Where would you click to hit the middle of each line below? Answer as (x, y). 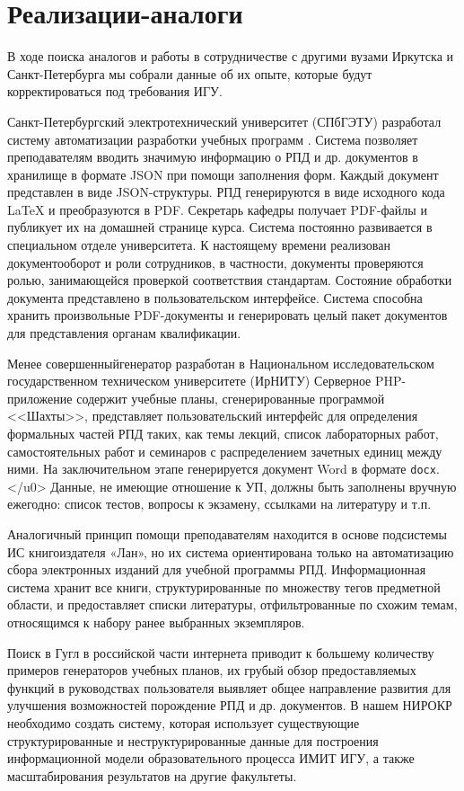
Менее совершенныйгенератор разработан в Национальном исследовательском (221, 363)
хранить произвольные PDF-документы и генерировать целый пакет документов (228, 315)
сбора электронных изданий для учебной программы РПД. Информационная (217, 569)
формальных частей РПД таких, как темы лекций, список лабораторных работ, (223, 433)
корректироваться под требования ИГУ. (115, 91)
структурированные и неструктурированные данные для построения (193, 740)
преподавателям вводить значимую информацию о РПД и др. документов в (213, 157)
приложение (40, 398)
